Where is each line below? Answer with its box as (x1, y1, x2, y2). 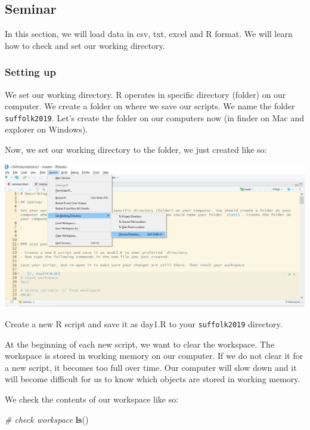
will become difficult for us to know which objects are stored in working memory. (5, 373, 300, 385)
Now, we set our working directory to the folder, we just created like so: (5, 143, 267, 156)
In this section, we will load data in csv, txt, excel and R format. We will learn (5, 27, 293, 40)
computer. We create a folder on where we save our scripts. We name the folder (5, 100, 295, 112)
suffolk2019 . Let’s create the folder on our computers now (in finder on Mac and (5, 111, 305, 124)
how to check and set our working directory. (5, 39, 165, 51)
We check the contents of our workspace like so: (5, 392, 179, 405)
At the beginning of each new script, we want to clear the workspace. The (5, 337, 275, 350)
